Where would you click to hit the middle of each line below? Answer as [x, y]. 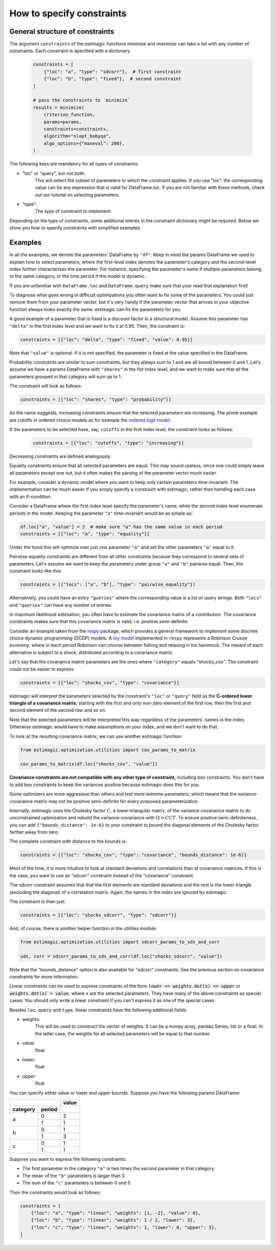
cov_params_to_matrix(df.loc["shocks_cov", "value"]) [89, 764]
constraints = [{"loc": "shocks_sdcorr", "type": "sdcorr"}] [98, 915]
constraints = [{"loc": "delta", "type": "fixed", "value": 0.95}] [107, 340]
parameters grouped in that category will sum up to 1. [66, 376]
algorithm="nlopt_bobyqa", [78, 136]
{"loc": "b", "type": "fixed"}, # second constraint [112, 79]
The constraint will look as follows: [46, 386]
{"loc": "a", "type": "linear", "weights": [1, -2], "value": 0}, [116, 1213]
